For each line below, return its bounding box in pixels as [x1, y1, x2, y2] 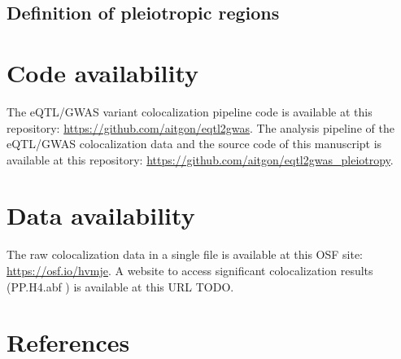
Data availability [7, 199, 195, 232]
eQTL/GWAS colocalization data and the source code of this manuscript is [7, 135, 382, 152]
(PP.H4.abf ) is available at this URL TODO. [7, 278, 234, 295]
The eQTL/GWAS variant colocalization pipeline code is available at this [7, 103, 373, 120]
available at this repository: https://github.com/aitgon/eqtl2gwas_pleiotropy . [7, 151, 394, 168]
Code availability [7, 55, 199, 89]
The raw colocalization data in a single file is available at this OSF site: [7, 246, 364, 263]
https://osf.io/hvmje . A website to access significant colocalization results [7, 262, 373, 278]
